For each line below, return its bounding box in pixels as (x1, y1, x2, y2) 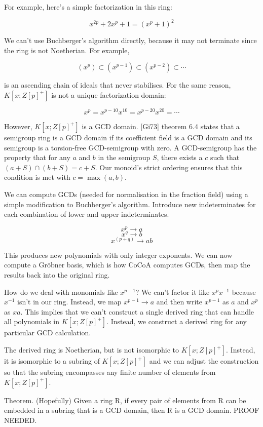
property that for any (4, 152, 70, 163)
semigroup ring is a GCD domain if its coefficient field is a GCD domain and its (4, 132, 252, 142)
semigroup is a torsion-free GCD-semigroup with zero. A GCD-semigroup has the (4, 142, 257, 152)
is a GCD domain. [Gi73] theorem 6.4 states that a (82, 121, 240, 131)
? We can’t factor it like (135, 286, 210, 297)
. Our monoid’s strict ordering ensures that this (95, 162, 243, 172)
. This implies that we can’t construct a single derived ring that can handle (20, 306, 254, 317)
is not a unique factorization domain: (51, 89, 166, 100)
